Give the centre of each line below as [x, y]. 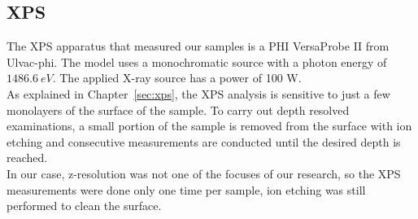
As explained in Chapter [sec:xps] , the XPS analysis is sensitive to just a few [198, 93]
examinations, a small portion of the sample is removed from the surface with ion [209, 126]
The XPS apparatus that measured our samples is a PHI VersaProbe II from [198, 46]
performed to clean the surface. [84, 206]
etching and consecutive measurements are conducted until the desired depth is [204, 141]
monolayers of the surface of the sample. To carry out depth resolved [178, 109]
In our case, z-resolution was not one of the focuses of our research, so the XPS [204, 173]
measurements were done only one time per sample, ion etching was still [186, 189]
